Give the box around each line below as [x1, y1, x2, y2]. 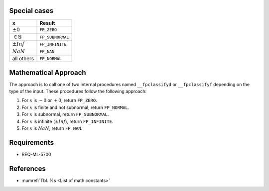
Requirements [9, 138, 54, 147]
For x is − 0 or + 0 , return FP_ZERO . [21, 97, 97, 103]
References [9, 164, 46, 173]
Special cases [9, 6, 54, 15]
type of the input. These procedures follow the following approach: [9, 88, 147, 94]
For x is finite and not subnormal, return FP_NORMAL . [21, 104, 130, 110]
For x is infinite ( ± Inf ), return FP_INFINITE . [21, 118, 114, 124]
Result [39, 19, 55, 26]
